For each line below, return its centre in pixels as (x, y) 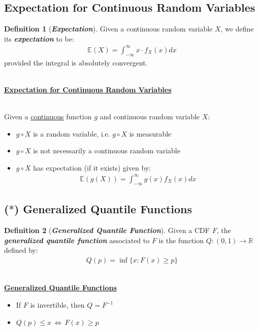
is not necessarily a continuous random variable (107, 151)
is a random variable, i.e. (72, 133)
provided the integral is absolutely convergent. (76, 62)
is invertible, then (57, 305)
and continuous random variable (150, 117)
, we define (237, 29)
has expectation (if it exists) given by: (92, 167)
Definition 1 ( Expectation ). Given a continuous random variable (108, 29)
